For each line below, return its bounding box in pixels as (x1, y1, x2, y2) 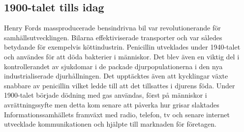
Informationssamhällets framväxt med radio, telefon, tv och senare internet (4, 109, 230, 119)
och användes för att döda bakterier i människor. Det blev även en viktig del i (4, 51, 240, 61)
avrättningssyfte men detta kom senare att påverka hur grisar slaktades (4, 99, 219, 109)
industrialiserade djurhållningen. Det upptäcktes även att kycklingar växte (4, 71, 228, 81)
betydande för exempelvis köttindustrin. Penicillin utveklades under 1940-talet (4, 42, 241, 52)
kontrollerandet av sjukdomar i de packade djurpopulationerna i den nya (4, 61, 223, 71)
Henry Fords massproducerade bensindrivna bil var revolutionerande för (4, 23, 221, 33)
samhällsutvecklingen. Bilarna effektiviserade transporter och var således (4, 32, 222, 42)
